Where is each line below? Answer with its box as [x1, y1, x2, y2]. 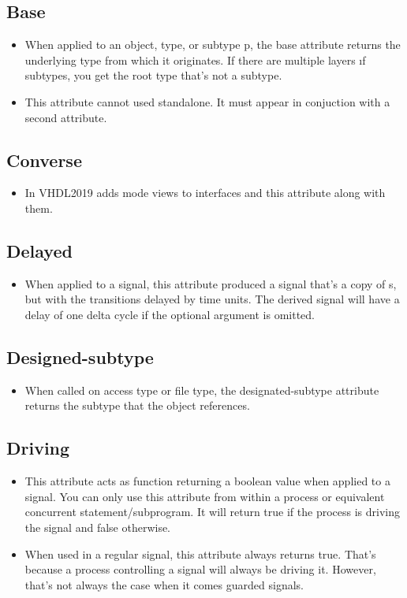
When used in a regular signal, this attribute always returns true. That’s [24, 545, 376, 562]
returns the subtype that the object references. [24, 397, 250, 414]
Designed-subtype [6, 344, 154, 369]
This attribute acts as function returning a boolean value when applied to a [24, 473, 390, 489]
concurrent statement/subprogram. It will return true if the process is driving [24, 503, 400, 520]
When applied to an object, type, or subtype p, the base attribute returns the [24, 36, 401, 53]
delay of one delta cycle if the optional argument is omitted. [24, 306, 316, 322]
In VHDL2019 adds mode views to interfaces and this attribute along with [24, 184, 386, 201]
